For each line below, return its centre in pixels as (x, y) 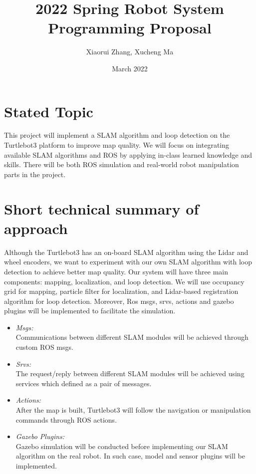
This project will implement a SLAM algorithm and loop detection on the (117, 135)
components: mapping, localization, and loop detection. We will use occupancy (124, 281)
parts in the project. (35, 174)
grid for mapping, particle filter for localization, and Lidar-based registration (121, 291)
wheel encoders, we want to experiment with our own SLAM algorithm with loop (128, 262)
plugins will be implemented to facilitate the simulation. (90, 311)
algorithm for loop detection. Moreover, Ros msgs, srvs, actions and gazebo (119, 301)
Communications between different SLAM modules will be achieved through (132, 337)
